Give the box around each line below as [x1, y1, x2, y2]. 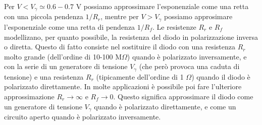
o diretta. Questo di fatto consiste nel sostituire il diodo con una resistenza [4, 41, 235, 52]
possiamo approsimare [164, 11, 233, 22]
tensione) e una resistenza [4, 71, 84, 82]
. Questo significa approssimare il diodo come [113, 91, 253, 101]
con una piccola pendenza [4, 11, 83, 22]
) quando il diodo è [191, 71, 250, 82]
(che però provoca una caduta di [139, 61, 240, 72]
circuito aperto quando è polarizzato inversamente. [4, 111, 161, 121]
